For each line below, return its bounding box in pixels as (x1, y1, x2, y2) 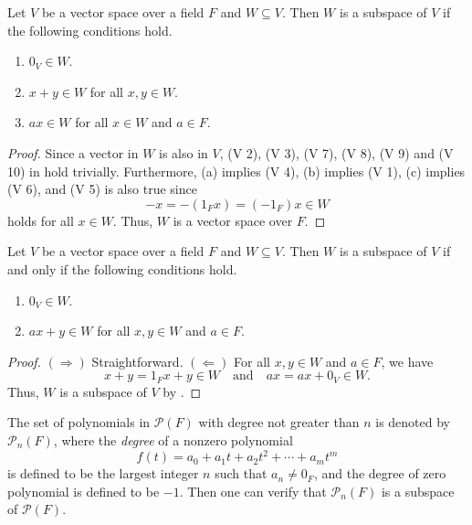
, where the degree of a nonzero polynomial (53, 430, 293, 449)
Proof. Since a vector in (7, 143, 139, 162)
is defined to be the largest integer (7, 464, 199, 483)
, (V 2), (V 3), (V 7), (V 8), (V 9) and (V (219, 143, 454, 162)
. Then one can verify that (179, 481, 327, 500)
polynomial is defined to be (7, 481, 160, 500)
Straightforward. (91, 351, 184, 370)
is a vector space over (173, 210, 293, 230)
